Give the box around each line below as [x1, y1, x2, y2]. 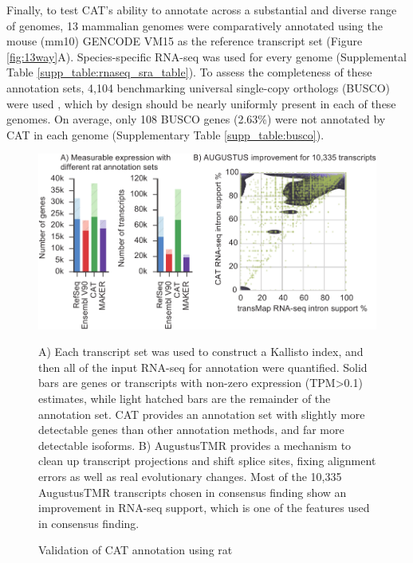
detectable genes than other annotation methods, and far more [38, 421, 344, 438]
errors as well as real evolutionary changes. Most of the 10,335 [38, 468, 342, 485]
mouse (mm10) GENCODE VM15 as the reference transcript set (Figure [6, 33, 363, 49]
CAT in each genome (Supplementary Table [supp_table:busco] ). [6, 126, 324, 143]
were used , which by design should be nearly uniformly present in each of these [6, 95, 396, 111]
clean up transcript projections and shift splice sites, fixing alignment [38, 452, 376, 469]
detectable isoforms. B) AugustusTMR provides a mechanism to [38, 436, 352, 453]
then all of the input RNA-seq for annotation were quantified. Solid [38, 358, 368, 375]
